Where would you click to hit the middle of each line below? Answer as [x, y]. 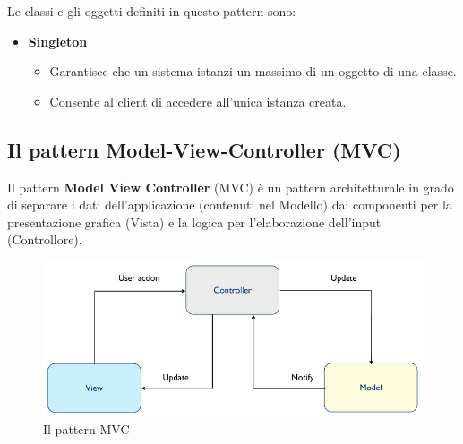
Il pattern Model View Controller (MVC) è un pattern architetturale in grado [231, 187]
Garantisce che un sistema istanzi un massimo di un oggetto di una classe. [253, 71]
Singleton [58, 41]
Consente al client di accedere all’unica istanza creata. [198, 101]
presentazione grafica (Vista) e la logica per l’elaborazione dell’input [194, 222]
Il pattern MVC [86, 429]
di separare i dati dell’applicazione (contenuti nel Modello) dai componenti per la [230, 205]
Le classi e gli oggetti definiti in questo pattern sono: [152, 11]
